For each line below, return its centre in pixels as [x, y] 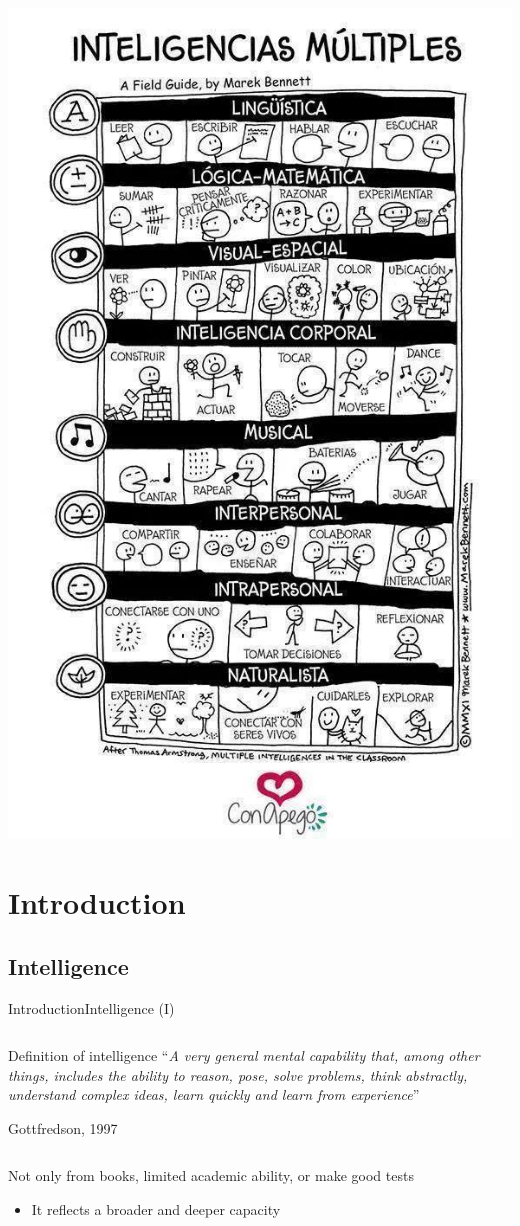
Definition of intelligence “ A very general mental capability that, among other [244, 1055]
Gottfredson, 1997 [63, 1127]
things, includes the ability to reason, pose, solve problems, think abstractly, [238, 1074]
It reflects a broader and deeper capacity [156, 1209]
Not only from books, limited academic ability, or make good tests [211, 1175]
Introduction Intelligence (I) [91, 1007]
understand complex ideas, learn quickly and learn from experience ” [214, 1094]
